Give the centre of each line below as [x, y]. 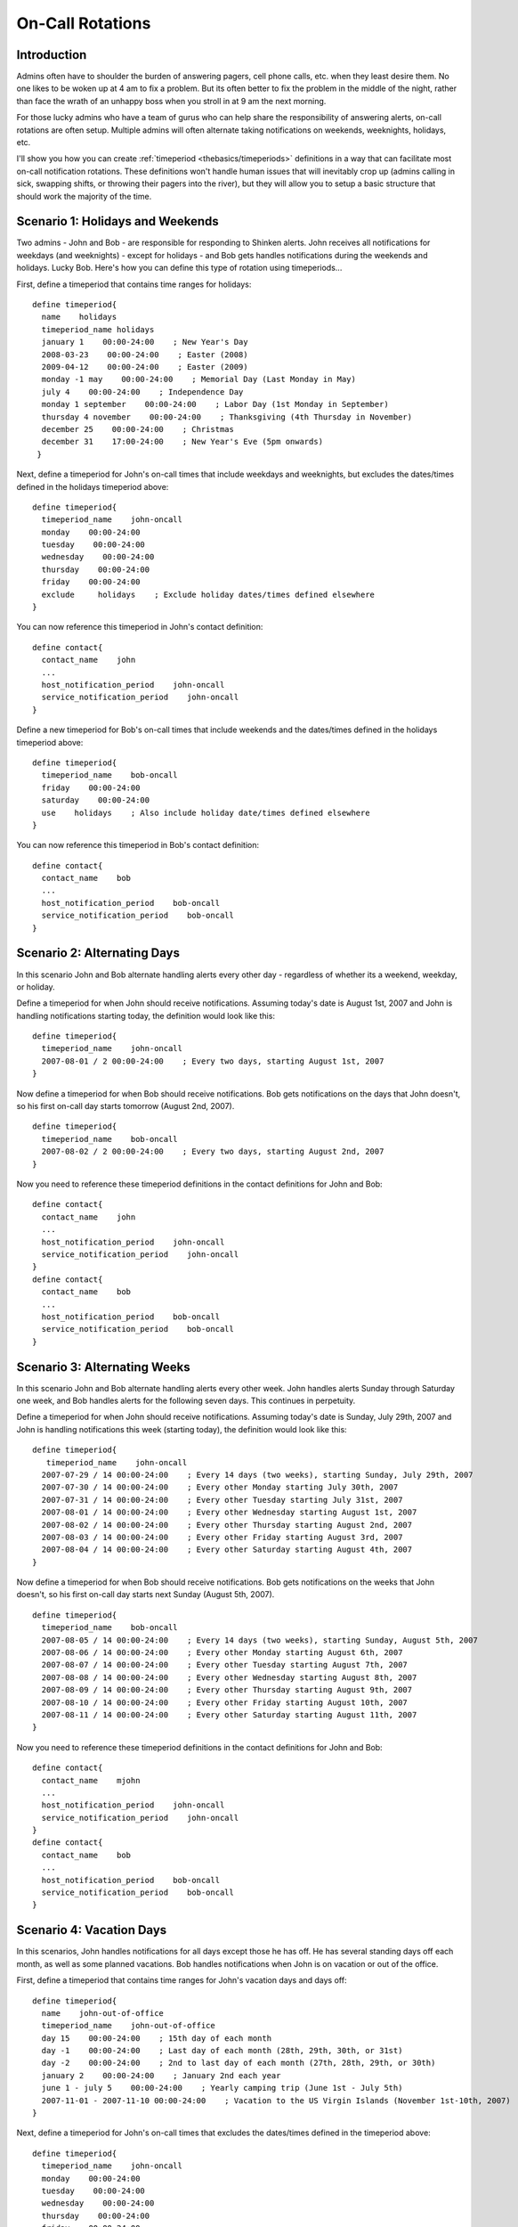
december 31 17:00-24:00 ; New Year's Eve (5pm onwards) [182, 442]
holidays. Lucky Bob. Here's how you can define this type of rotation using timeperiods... [179, 268]
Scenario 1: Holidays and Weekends [118, 221]
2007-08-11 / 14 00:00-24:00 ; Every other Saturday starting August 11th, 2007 [229, 1714]
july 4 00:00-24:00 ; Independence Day [142, 392]
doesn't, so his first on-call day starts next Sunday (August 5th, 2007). [146, 1595]
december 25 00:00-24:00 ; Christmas [138, 429]
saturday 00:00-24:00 [96, 800]
